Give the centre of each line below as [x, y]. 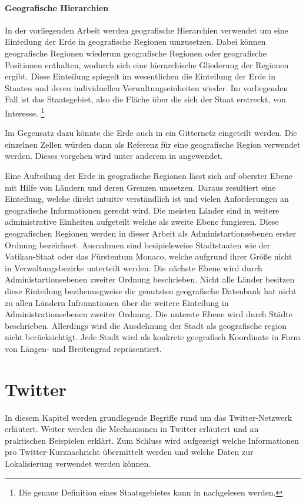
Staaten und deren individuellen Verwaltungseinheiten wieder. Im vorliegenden [147, 87]
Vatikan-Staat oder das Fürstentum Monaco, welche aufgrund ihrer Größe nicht [149, 256]
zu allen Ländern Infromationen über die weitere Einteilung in [117, 302]
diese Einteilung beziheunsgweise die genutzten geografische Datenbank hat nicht [151, 290]
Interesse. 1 [25, 112]
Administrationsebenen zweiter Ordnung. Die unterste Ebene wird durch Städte [149, 314]
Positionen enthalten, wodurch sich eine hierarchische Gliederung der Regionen [147, 64]
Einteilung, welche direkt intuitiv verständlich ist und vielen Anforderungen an [147, 199]
